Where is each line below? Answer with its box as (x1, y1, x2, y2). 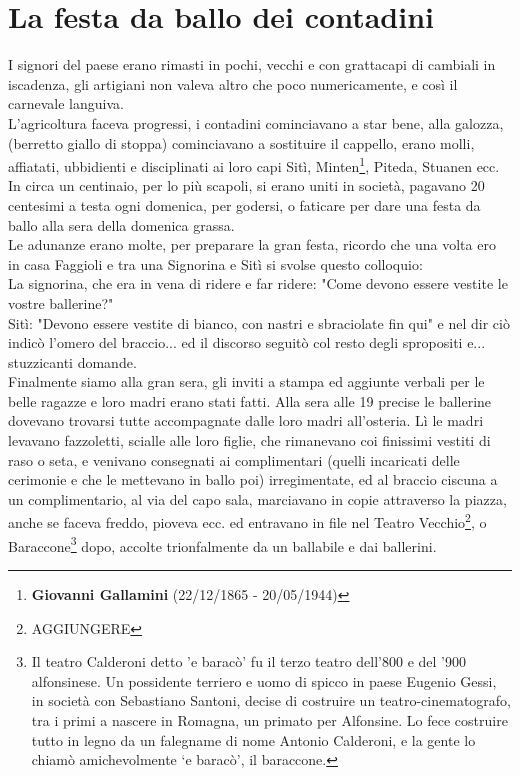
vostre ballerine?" (8, 292, 114, 313)
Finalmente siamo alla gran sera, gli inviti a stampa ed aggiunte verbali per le (8, 371, 485, 392)
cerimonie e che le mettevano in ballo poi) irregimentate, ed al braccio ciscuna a (8, 469, 498, 490)
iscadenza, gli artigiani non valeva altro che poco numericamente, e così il (8, 73, 458, 94)
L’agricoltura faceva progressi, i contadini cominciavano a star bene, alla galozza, (8, 112, 504, 133)
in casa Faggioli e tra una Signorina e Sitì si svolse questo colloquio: (8, 253, 423, 274)
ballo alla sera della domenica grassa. (8, 214, 235, 235)
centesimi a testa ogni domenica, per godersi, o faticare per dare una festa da (8, 194, 481, 215)
